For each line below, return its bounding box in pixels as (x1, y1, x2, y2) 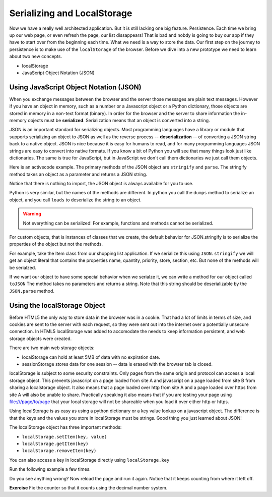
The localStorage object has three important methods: (9, 424, 122, 430)
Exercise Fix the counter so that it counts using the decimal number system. (9, 484, 168, 490)
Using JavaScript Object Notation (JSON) (9, 83, 142, 91)
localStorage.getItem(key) (22, 440, 89, 447)
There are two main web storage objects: (9, 345, 95, 351)
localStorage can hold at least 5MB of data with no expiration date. (22, 354, 161, 360)
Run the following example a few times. (9, 466, 91, 472)
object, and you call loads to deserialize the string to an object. (9, 197, 142, 203)
